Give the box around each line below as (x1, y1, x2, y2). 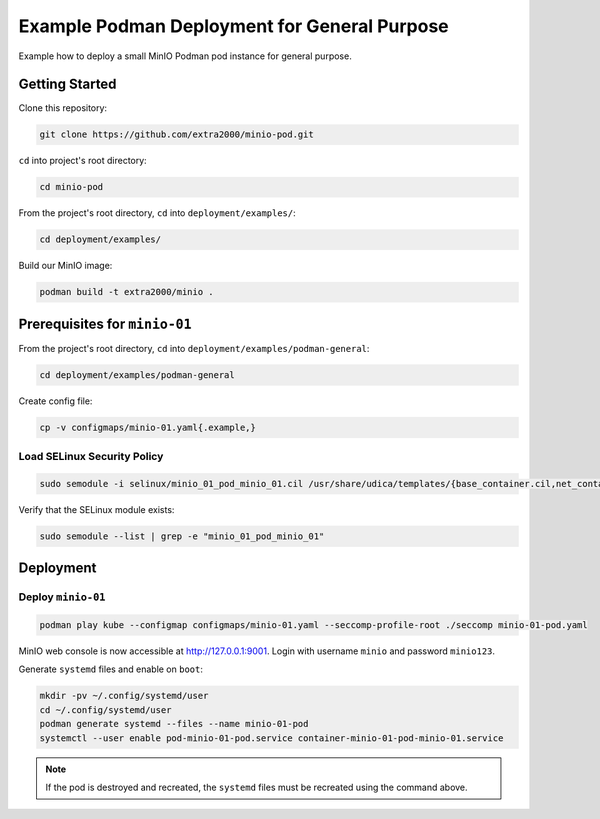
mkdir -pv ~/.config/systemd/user (39, 690, 209, 702)
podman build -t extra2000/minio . (39, 286, 214, 298)
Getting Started (18, 76, 117, 93)
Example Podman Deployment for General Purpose (18, 15, 449, 37)
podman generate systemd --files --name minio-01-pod (39, 718, 309, 730)
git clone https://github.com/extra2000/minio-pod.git (39, 129, 314, 140)
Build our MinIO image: (18, 260, 113, 272)
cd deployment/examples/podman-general (39, 369, 235, 380)
